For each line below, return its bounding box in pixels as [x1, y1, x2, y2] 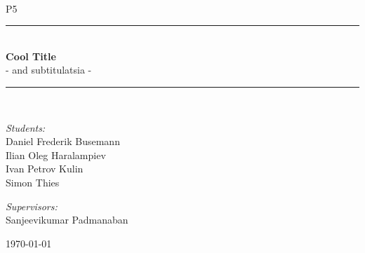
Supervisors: [6, 198, 58, 213]
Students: [6, 120, 46, 135]
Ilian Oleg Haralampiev [6, 147, 106, 162]
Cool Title [6, 48, 56, 63]
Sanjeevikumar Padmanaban [6, 212, 128, 227]
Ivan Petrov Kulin [6, 161, 84, 176]
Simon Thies [6, 175, 60, 189]
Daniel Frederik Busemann [6, 134, 120, 149]
